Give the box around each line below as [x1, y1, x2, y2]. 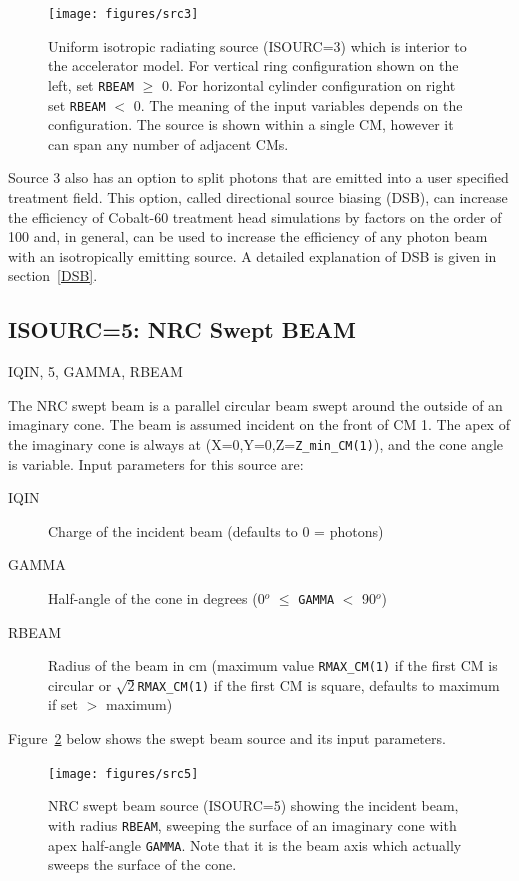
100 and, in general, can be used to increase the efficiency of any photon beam [8, 226, 488, 247]
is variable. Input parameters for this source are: [8, 453, 304, 474]
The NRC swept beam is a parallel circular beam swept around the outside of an [8, 394, 503, 415]
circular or [48, 674, 112, 695]
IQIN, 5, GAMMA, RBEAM [8, 361, 183, 382]
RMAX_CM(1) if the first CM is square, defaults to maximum [137, 674, 500, 695]
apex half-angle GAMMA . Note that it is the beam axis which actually [48, 834, 462, 855]
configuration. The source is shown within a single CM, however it [48, 114, 454, 135]
